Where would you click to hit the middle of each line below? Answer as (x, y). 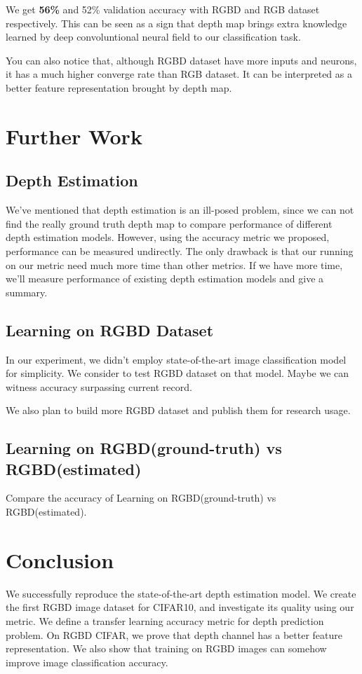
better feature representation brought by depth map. (119, 87)
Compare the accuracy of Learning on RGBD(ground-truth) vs (141, 498)
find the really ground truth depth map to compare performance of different (169, 223)
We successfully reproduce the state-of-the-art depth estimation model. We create (181, 593)
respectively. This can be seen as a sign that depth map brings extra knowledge (176, 23)
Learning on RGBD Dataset (110, 330)
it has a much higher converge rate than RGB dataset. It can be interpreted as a (179, 74)
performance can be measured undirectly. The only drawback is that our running (180, 250)
